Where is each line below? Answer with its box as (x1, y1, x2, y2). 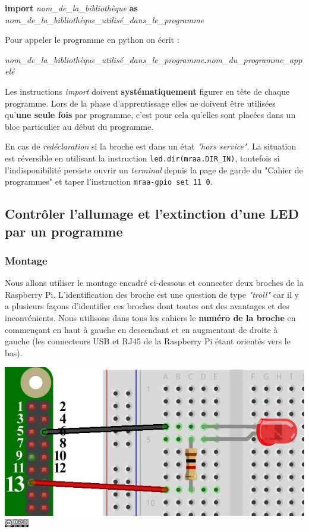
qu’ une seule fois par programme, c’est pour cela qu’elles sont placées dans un (5, 108, 296, 121)
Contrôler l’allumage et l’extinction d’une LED (5, 204, 299, 223)
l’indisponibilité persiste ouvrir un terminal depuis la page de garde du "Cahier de (5, 163, 303, 176)
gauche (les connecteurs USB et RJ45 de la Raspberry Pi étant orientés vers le (5, 335, 291, 347)
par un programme (5, 222, 123, 240)
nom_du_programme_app (206, 53, 302, 66)
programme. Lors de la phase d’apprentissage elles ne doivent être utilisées (5, 97, 276, 109)
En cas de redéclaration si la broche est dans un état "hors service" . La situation (5, 140, 297, 153)
